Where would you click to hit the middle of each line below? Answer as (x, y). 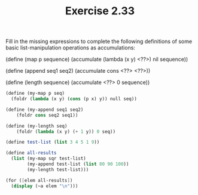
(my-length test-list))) (58, 169)
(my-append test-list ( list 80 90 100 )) (78, 164)
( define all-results (31, 153)
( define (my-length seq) (36, 126)
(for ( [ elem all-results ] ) (39, 180)
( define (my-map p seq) (35, 94)
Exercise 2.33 (100, 11)
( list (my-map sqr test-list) (48, 159)
